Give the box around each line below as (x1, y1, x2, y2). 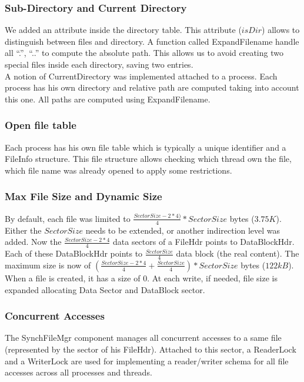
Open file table (5, 118, 76, 132)
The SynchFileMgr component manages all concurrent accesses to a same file (5, 331, 282, 344)
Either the (5, 224, 42, 236)
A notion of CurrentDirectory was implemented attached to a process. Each (5, 69, 278, 82)
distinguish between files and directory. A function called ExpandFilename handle (5, 35, 299, 47)
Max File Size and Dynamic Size (5, 189, 162, 204)
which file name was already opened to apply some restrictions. (5, 164, 232, 176)
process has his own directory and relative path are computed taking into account (5, 81, 299, 94)
